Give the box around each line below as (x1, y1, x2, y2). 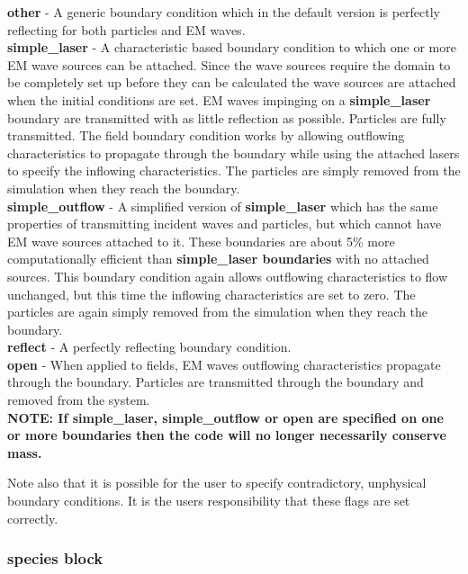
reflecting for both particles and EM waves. (7, 20, 246, 39)
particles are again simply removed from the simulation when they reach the (7, 302, 428, 321)
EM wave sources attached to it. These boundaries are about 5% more (7, 231, 395, 250)
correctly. (7, 508, 58, 527)
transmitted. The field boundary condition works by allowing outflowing (7, 126, 405, 145)
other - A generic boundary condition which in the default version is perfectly (7, 3, 440, 21)
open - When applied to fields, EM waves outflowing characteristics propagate (7, 354, 441, 373)
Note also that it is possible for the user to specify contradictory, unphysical (7, 473, 427, 492)
